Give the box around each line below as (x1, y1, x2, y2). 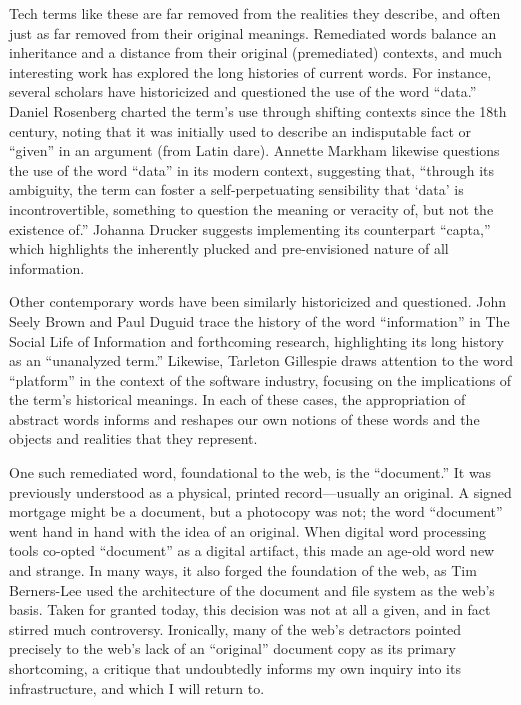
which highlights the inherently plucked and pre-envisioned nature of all (9, 238, 449, 259)
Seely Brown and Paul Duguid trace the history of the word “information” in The (9, 310, 510, 331)
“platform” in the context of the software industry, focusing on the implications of (9, 369, 512, 390)
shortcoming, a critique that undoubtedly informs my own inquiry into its (9, 658, 461, 678)
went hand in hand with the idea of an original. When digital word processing (9, 520, 487, 541)
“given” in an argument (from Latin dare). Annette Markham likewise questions (9, 140, 500, 161)
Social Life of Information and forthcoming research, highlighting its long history (9, 330, 504, 351)
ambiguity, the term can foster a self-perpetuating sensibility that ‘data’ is (9, 179, 464, 200)
